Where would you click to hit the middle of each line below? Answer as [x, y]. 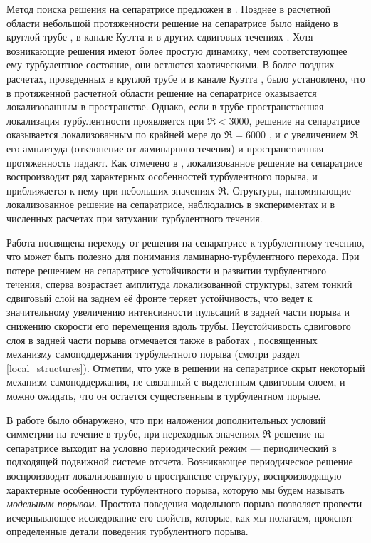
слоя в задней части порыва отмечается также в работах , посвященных [162, 340]
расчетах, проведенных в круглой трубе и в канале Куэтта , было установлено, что [186, 78]
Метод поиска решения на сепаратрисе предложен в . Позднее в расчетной [169, 9]
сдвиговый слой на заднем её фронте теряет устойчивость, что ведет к [160, 298]
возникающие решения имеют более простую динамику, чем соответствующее [177, 50]
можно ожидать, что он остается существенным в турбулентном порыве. [164, 396]
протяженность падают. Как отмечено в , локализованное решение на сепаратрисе [185, 162]
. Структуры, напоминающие [288, 190]
